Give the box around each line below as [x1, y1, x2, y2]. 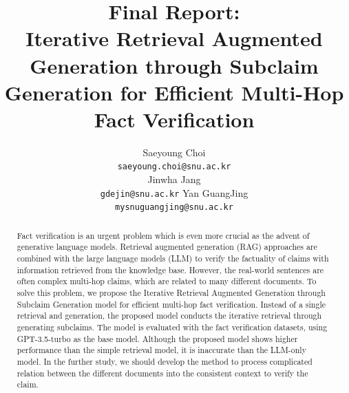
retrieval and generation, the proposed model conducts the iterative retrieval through [17, 310, 322, 321]
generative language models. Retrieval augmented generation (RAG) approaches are [17, 241, 317, 253]
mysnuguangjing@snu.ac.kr [115, 202, 233, 213]
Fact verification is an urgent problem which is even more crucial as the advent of [17, 229, 310, 241]
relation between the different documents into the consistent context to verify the [17, 367, 308, 379]
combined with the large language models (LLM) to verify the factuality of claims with [17, 253, 329, 264]
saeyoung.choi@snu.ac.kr [117, 162, 231, 172]
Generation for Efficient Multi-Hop [4, 78, 344, 106]
